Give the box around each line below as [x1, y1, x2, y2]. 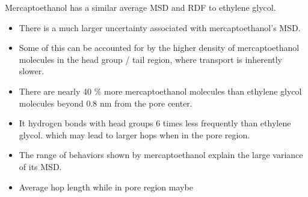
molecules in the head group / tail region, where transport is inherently [19, 53, 283, 65]
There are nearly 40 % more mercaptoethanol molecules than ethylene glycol [19, 84, 302, 97]
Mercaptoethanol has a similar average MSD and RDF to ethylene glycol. [5, 1, 276, 13]
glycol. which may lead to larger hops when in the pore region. [19, 128, 250, 141]
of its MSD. [19, 160, 62, 172]
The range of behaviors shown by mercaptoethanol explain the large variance [19, 148, 303, 161]
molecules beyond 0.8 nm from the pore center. [19, 96, 192, 109]
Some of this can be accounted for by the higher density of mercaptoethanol [19, 41, 300, 54]
